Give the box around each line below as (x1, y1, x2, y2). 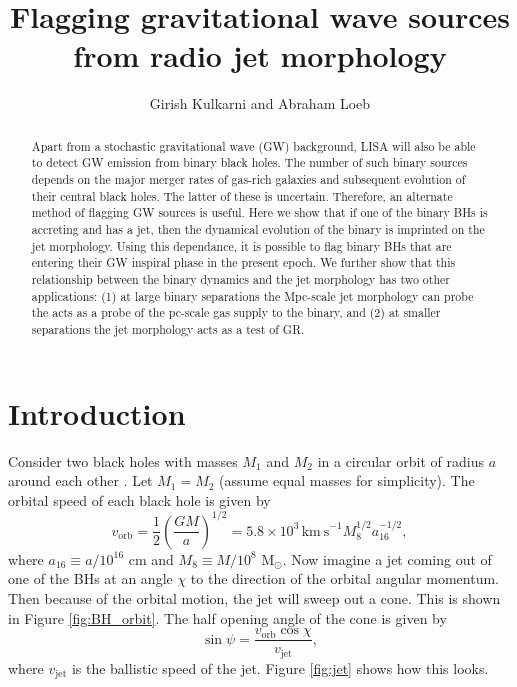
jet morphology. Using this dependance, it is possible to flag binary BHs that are (31, 237, 452, 254)
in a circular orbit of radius (317, 450, 484, 471)
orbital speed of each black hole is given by (8, 489, 271, 510)
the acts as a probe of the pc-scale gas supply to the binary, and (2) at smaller (31, 304, 441, 321)
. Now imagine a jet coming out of (282, 548, 492, 569)
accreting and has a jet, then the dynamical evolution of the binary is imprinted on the (31, 220, 485, 237)
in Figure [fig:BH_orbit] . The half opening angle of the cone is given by (8, 607, 447, 628)
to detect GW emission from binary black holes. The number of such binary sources (31, 154, 468, 171)
